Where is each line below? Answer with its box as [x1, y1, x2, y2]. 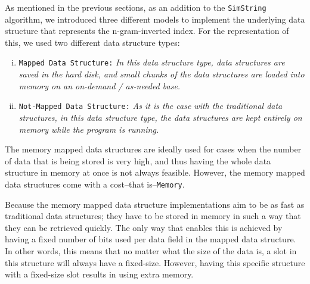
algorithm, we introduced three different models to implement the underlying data [5, 13, 305, 25]
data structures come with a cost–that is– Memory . [5, 177, 185, 190]
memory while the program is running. [18, 123, 159, 135]
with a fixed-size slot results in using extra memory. [5, 268, 194, 280]
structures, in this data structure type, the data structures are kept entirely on [18, 111, 302, 123]
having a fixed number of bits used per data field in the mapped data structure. [5, 233, 296, 245]
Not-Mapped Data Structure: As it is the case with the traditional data [18, 99, 283, 112]
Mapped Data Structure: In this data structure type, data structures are [18, 56, 285, 68]
